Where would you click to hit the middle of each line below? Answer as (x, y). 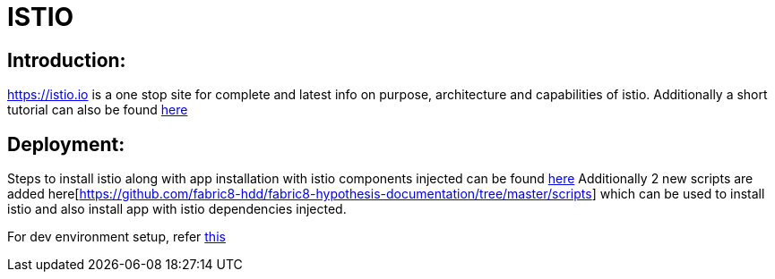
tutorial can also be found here (98, 110)
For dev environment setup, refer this (116, 237)
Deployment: (66, 144)
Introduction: (67, 60)
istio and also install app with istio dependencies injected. (177, 209)
